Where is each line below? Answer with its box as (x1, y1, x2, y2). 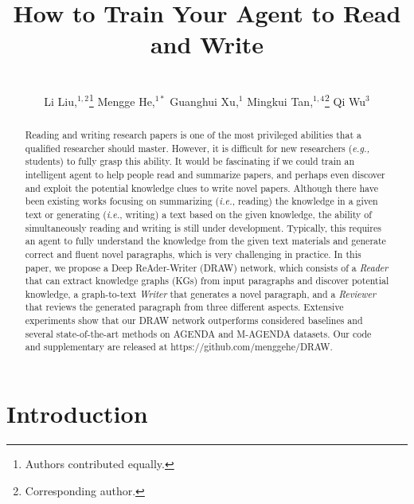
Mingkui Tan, (247, 92, 314, 109)
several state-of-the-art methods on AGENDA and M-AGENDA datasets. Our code (25, 326, 372, 340)
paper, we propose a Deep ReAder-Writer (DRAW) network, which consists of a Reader (25, 260, 389, 274)
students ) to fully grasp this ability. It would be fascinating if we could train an (25, 154, 355, 168)
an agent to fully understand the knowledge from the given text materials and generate (25, 234, 386, 248)
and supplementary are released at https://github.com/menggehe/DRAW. (25, 340, 333, 354)
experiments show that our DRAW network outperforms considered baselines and (25, 314, 363, 327)
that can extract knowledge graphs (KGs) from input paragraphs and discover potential (25, 274, 389, 287)
